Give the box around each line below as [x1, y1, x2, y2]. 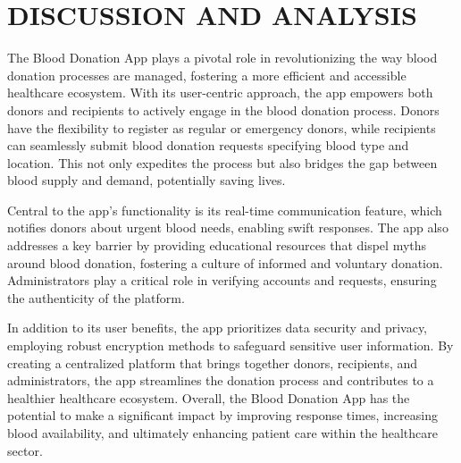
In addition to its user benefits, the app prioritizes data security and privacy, [7, 318, 428, 337]
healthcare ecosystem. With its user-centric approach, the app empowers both [7, 83, 433, 102]
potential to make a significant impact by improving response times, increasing [7, 406, 438, 425]
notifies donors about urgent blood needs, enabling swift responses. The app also [7, 218, 448, 237]
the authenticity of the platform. [7, 288, 185, 307]
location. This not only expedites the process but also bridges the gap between [7, 153, 438, 172]
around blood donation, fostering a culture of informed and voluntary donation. [7, 253, 443, 272]
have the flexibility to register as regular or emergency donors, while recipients [7, 118, 436, 137]
